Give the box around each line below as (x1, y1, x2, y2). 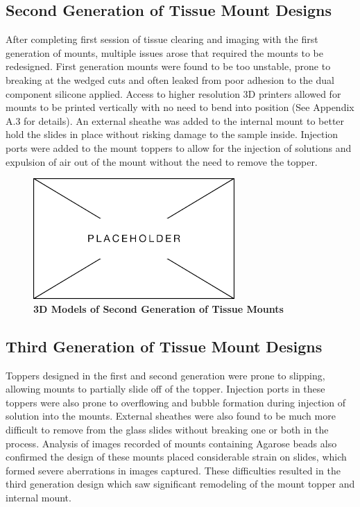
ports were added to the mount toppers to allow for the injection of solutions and (6, 140, 352, 155)
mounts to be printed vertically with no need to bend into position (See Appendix (6, 100, 354, 114)
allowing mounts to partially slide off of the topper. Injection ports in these (6, 381, 325, 396)
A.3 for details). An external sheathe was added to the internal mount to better (6, 113, 345, 128)
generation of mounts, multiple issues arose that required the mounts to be (6, 45, 323, 60)
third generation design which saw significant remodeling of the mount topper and (6, 476, 355, 491)
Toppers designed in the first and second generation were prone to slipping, (6, 368, 325, 382)
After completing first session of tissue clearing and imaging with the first (6, 32, 318, 46)
